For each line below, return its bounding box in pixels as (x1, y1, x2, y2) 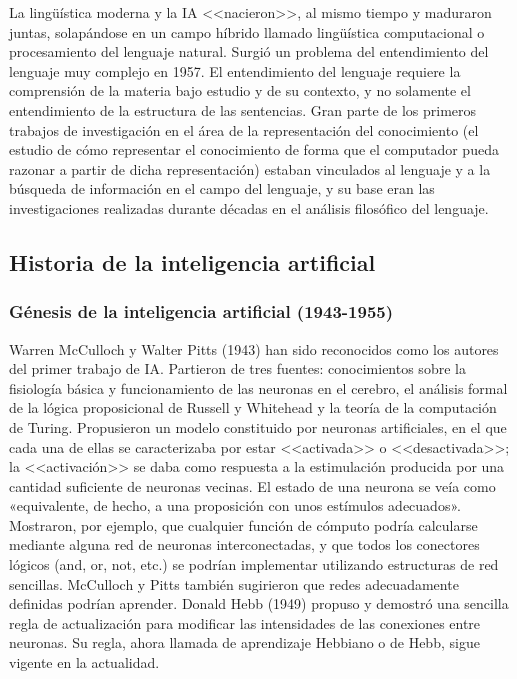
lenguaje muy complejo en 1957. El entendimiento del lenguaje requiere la (9, 60, 461, 81)
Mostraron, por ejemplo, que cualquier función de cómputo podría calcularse (9, 514, 478, 535)
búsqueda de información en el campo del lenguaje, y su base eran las (9, 178, 435, 199)
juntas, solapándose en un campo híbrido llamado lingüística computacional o (9, 21, 485, 42)
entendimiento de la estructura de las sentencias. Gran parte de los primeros (9, 99, 477, 120)
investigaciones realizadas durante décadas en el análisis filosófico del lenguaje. (9, 197, 489, 218)
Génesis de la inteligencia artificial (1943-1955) (9, 299, 394, 324)
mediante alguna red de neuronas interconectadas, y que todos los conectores (9, 534, 480, 555)
